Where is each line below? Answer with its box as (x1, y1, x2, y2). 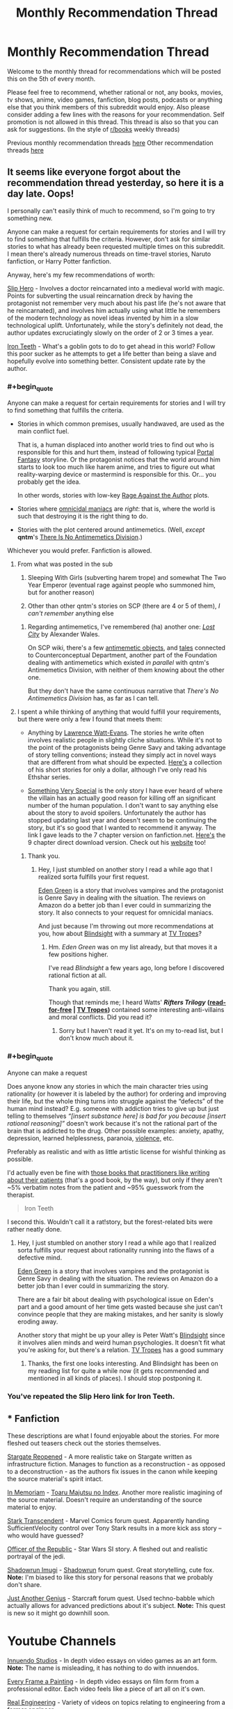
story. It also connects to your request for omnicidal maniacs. (38, 908, 214, 917)
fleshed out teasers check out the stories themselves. (7, 1439, 161, 1447)
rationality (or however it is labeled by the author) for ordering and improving (7, 1089, 227, 1098)
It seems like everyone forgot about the (7, 166, 181, 178)
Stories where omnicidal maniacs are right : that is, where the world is (17, 505, 216, 513)
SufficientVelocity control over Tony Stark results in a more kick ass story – (7, 1524, 222, 1532)
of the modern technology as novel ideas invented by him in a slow (7, 314, 199, 322)
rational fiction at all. (48, 971, 107, 980)
